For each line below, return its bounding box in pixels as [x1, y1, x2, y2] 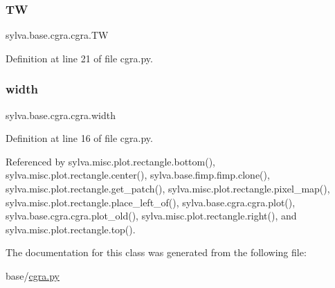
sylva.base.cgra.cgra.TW [6, 28, 109, 42]
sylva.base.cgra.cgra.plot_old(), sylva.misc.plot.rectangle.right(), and [6, 208, 297, 223]
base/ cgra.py [6, 268, 60, 282]
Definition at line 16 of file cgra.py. [6, 131, 153, 145]
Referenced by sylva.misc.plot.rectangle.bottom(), [6, 154, 215, 168]
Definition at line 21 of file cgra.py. [6, 51, 153, 65]
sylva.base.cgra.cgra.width [6, 107, 116, 122]
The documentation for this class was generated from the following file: [6, 245, 307, 260]
